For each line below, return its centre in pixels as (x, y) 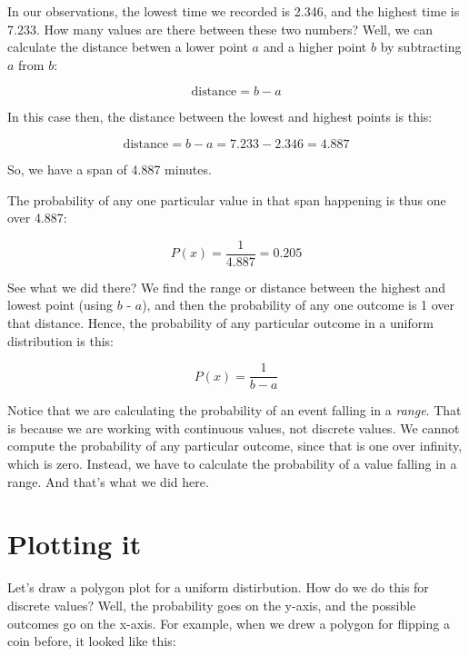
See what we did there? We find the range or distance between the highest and (227, 287)
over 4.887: (37, 218)
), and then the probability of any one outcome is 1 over (299, 305)
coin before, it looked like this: (92, 641)
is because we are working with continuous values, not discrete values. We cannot (234, 427)
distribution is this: (60, 340)
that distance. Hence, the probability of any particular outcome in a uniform (220, 323)
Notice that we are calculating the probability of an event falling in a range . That (234, 410)
